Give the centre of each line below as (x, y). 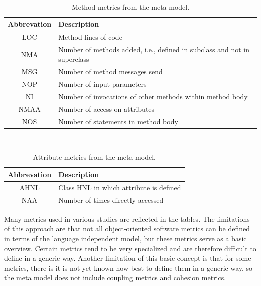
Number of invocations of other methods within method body (153, 96)
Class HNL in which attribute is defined (120, 187)
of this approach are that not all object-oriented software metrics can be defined (127, 229)
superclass (74, 59)
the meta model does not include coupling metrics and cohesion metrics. (115, 278)
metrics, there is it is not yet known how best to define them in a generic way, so (128, 268)
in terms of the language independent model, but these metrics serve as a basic (125, 238)
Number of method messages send (110, 71)
